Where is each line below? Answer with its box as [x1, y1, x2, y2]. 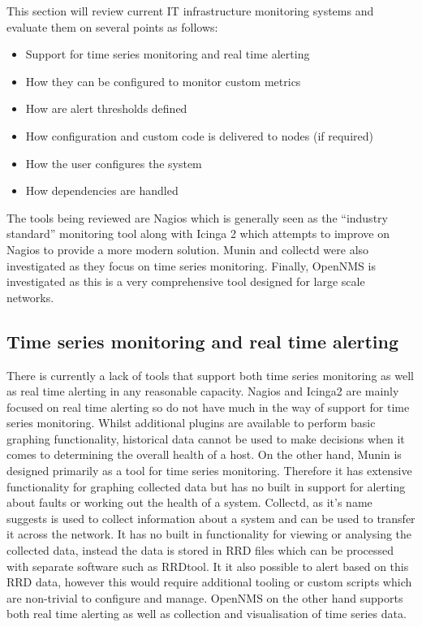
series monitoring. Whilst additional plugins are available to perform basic [6, 414, 376, 431]
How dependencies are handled [25, 182, 179, 199]
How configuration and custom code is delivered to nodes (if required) [25, 127, 373, 144]
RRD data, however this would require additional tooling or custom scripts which [6, 573, 412, 590]
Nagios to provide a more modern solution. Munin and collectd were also [6, 240, 369, 257]
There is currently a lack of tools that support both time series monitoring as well [6, 366, 414, 383]
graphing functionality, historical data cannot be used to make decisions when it [6, 430, 405, 447]
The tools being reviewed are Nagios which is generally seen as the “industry [6, 209, 388, 226]
